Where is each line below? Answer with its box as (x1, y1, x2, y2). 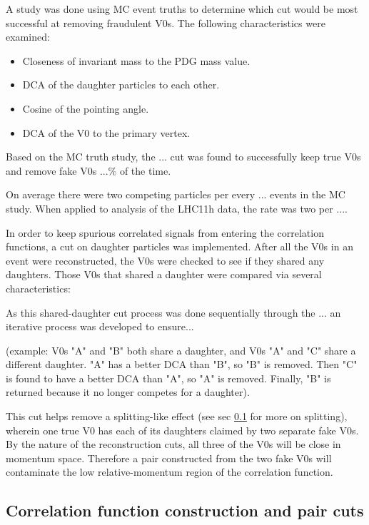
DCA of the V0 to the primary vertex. (22, 125, 191, 140)
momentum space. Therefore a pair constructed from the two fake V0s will (6, 450, 332, 465)
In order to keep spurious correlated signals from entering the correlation (6, 225, 324, 240)
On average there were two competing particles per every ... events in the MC (6, 187, 345, 202)
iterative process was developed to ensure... (6, 319, 194, 334)
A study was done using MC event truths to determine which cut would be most (6, 1, 358, 16)
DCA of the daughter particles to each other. (22, 77, 220, 92)
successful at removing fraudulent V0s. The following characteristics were (6, 15, 325, 30)
